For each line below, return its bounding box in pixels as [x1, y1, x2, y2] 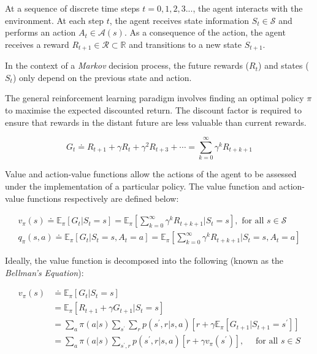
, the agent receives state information [109, 13, 250, 26]
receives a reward [5, 37, 69, 50]
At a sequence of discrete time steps [5, 2, 140, 14]
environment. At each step [5, 13, 104, 26]
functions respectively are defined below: [27, 191, 179, 204]
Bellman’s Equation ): [5, 266, 84, 279]
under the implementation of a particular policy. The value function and [5, 179, 277, 192]
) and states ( [258, 59, 309, 72]
